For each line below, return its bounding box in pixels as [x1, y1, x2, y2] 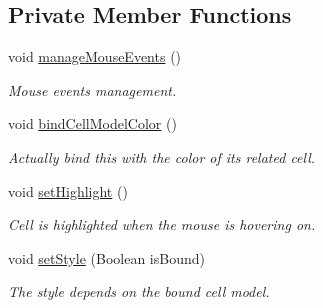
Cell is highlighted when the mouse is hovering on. [8, 214, 316, 235]
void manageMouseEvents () [8, 46, 182, 67]
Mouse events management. [8, 79, 177, 100]
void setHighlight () [8, 180, 128, 201]
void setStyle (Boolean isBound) [8, 247, 205, 268]
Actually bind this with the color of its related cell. [8, 146, 316, 167]
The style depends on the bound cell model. [8, 281, 270, 302]
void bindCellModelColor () [8, 113, 177, 134]
